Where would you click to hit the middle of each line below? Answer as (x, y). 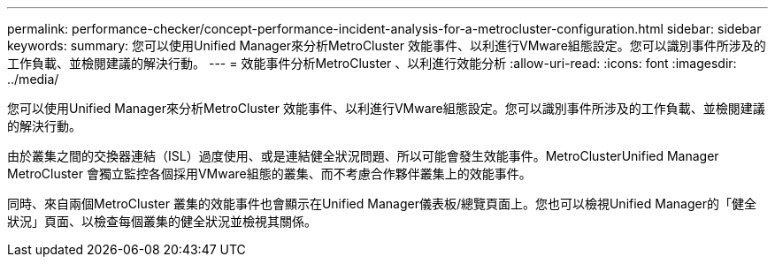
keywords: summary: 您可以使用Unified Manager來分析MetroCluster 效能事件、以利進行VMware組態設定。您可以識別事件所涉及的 (387, 45)
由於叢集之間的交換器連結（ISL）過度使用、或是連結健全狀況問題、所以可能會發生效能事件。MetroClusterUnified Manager (363, 156)
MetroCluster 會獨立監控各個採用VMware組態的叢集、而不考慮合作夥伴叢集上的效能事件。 (269, 173)
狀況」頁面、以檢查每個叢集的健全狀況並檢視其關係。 (162, 221)
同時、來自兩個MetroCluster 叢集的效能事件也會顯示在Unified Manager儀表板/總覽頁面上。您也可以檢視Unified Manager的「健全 (382, 204)
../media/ (33, 79)
